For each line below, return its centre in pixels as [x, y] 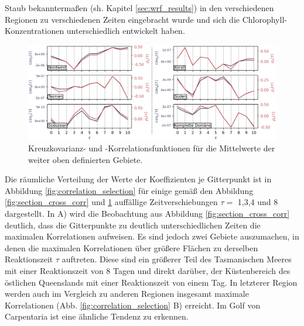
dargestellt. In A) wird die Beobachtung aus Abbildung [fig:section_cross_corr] [147, 214]
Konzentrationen [35, 31]
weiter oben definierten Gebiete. [86, 159]
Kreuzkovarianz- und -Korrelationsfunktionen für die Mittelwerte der [152, 148]
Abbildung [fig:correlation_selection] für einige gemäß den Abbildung [129, 190]
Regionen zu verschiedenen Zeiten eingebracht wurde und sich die [122, 19]
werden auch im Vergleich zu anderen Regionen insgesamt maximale [127, 294]
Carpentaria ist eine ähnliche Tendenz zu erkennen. [97, 316]
